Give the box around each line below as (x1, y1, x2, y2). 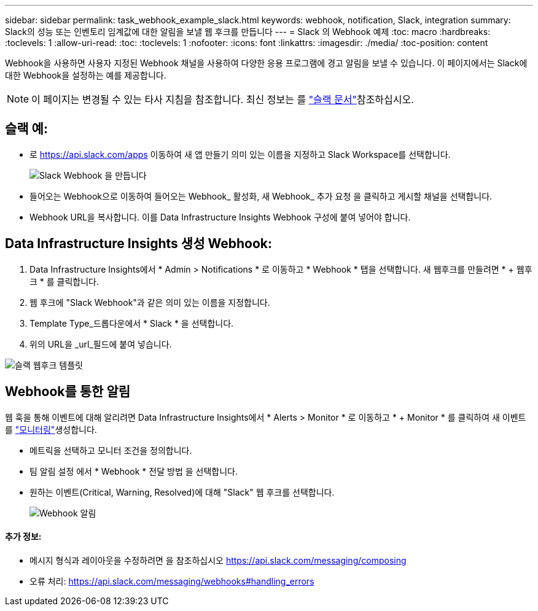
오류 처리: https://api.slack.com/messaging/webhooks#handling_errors (29, 575, 314, 586)
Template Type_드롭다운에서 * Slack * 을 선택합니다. (29, 317, 234, 329)
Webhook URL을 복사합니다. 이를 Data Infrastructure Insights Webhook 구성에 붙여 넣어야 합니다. (29, 211, 411, 222)
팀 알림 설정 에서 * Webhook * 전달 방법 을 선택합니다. (29, 465, 238, 477)
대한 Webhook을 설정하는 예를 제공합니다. (5, 70, 166, 80)
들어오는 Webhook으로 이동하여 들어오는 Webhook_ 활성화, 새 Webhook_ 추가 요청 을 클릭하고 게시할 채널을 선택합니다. (29, 190, 493, 201)
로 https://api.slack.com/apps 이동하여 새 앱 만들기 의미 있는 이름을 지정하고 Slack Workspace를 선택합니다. (29, 149, 451, 160)
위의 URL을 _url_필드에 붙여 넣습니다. (29, 338, 172, 349)
